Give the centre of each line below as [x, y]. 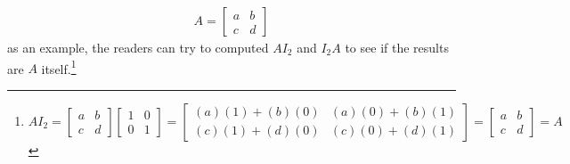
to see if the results [397, 48]
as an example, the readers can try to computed [138, 48]
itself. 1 [59, 67]
